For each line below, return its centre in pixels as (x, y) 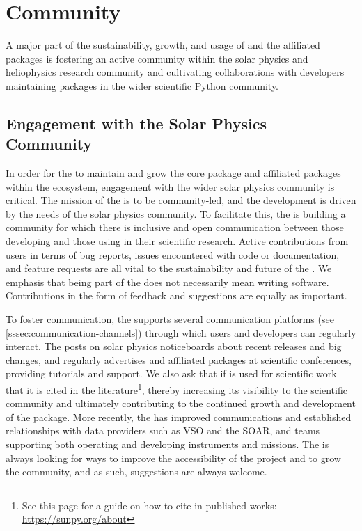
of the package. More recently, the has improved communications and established (179, 417)
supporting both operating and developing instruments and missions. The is (167, 444)
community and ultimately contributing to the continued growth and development (181, 403)
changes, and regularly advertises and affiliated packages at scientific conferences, (179, 359)
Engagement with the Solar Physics (136, 123)
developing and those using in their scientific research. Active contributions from (177, 241)
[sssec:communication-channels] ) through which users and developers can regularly (181, 332)
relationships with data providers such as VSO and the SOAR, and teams (163, 430)
